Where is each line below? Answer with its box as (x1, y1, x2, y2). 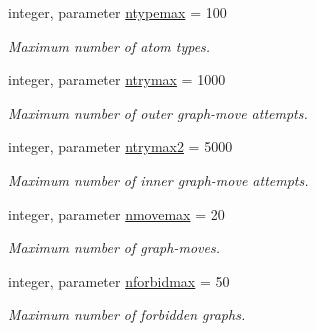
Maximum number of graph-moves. (8, 237, 220, 258)
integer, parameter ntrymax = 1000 (8, 69, 226, 90)
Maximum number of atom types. (8, 35, 211, 56)
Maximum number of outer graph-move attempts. (8, 102, 308, 123)
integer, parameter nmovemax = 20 (8, 203, 225, 224)
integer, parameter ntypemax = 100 (8, 2, 227, 22)
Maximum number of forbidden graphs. (8, 304, 246, 325)
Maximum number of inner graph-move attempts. (8, 169, 309, 190)
